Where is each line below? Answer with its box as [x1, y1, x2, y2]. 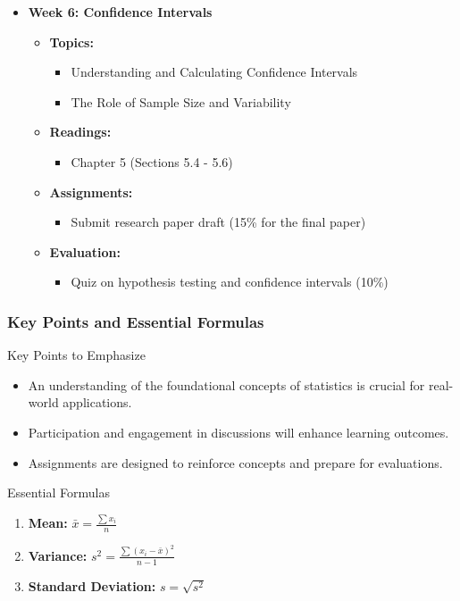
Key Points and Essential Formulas [7, 310, 264, 332]
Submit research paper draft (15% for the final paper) [71, 213, 366, 231]
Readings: [49, 122, 112, 141]
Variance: [28, 546, 88, 564]
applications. [63, 393, 132, 412]
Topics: [49, 32, 94, 51]
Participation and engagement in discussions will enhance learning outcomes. [28, 422, 449, 441]
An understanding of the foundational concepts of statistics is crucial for [28, 375, 425, 394]
